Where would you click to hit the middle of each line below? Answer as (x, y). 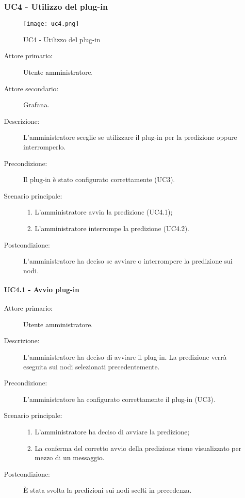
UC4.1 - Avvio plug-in (42, 289)
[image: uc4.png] (51, 24)
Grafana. (36, 105)
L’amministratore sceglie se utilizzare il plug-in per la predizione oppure (130, 137)
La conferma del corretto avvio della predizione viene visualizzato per (138, 448)
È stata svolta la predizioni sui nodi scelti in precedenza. (107, 490)
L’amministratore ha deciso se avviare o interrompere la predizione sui (128, 261)
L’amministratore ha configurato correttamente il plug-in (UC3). (119, 399)
